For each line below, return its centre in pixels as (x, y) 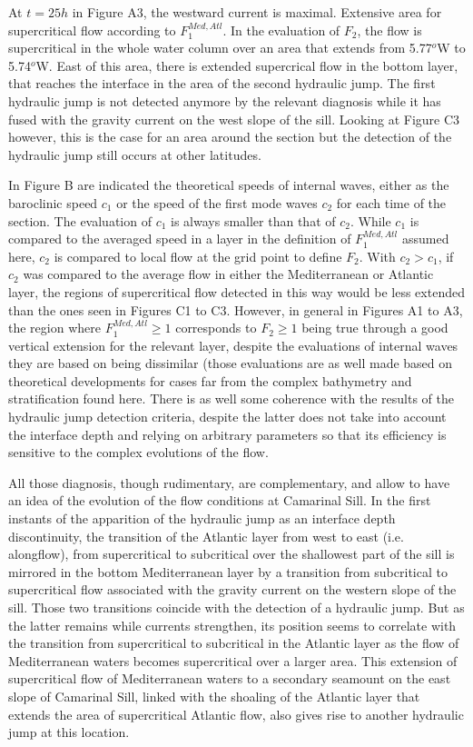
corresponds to (216, 328)
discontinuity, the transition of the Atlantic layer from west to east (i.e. (206, 536)
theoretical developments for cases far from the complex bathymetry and (210, 380)
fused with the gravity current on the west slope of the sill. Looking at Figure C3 (234, 119)
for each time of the (391, 202)
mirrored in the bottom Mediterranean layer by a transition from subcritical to (228, 571)
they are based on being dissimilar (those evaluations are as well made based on (231, 363)
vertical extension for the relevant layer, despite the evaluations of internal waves (233, 345)
